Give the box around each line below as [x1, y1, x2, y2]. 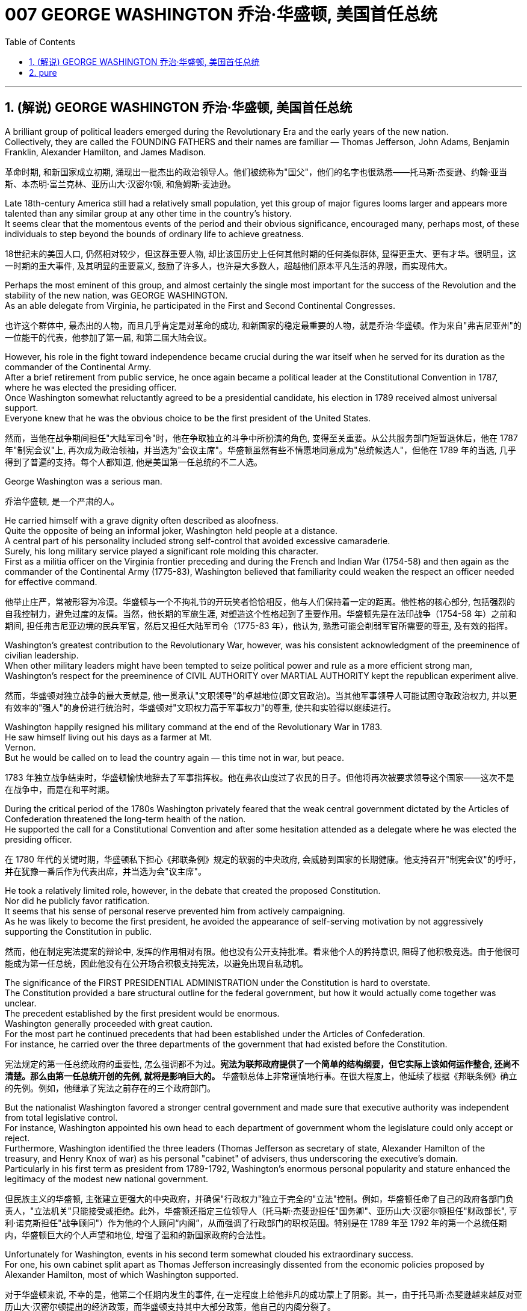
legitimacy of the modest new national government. [5, 1173, 208, 1184]
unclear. [5, 997, 37, 1008]
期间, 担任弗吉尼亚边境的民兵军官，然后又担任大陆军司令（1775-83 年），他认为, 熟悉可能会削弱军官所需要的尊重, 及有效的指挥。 [5, 620, 513, 631]
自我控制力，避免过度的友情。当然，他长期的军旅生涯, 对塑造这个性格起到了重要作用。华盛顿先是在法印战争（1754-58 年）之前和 [5, 608, 517, 619]
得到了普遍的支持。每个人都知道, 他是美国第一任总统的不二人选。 [5, 456, 262, 467]
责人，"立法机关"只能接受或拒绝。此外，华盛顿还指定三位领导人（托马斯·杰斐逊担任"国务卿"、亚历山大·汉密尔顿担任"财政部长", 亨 [5, 1205, 518, 1216]
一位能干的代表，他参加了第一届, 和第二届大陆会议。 [5, 332, 212, 342]
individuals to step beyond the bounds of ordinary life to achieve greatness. [5, 228, 304, 239]
